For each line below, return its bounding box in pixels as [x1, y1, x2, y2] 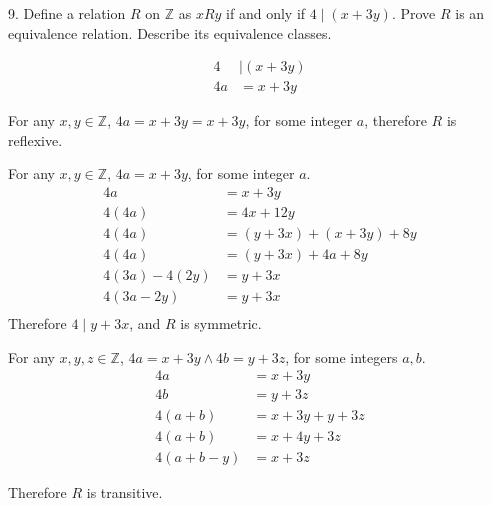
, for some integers [285, 346, 398, 367]
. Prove [391, 3, 436, 23]
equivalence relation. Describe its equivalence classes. [8, 22, 332, 43]
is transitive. [86, 481, 163, 502]
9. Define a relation [8, 3, 126, 23]
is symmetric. [180, 313, 262, 334]
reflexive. [8, 129, 63, 150]
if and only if [226, 3, 306, 23]
